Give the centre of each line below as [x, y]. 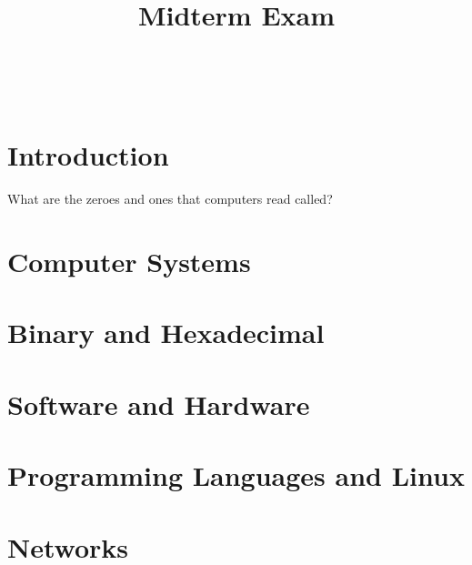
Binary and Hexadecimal [166, 333]
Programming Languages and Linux [236, 475]
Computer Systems [129, 262]
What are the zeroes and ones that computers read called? [170, 199]
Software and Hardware [159, 404]
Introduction [88, 155]
